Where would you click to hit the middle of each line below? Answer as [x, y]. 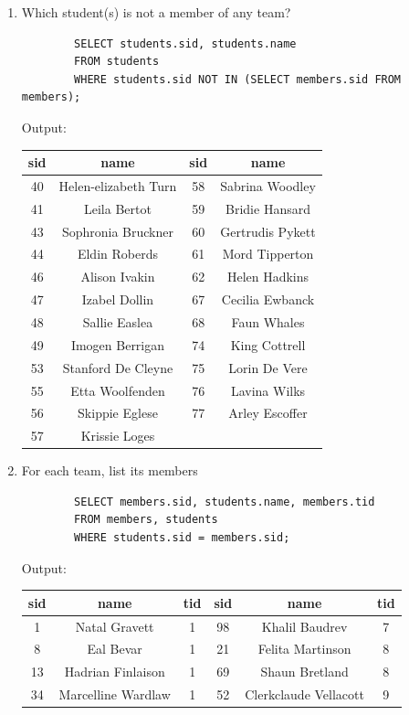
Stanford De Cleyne [118, 367]
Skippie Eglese [118, 413]
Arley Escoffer [268, 413]
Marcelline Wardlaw [115, 694]
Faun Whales [268, 321]
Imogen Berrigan [118, 344]
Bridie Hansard [268, 208]
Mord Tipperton [268, 254]
